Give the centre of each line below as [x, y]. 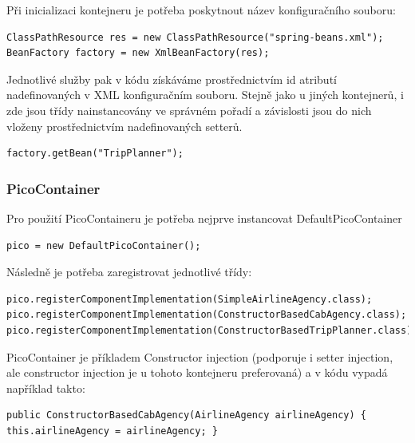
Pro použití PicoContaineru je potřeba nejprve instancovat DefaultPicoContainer [204, 218]
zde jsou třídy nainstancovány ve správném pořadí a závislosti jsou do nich [189, 110]
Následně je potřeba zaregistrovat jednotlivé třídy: [129, 272]
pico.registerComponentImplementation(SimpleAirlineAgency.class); [190, 299]
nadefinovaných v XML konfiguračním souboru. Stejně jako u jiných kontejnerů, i [205, 95]
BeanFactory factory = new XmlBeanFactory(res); [138, 53]
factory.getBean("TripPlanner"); [95, 154]
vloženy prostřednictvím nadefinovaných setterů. [125, 126]
